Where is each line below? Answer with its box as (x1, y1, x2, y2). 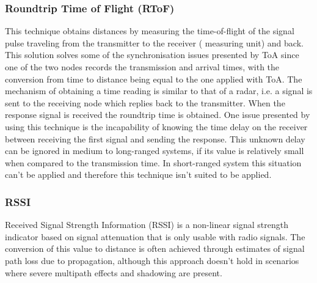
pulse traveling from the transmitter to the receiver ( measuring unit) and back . (5, 36, 304, 49)
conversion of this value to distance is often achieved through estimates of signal (5, 242, 305, 255)
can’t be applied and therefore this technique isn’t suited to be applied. (5, 168, 272, 181)
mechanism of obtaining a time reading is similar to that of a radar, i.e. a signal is (5, 84, 313, 97)
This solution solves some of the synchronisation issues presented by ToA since (5, 48, 299, 61)
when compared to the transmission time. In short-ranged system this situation (5, 156, 302, 169)
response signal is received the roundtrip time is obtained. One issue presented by (5, 108, 310, 121)
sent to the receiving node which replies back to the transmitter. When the (5, 96, 285, 109)
